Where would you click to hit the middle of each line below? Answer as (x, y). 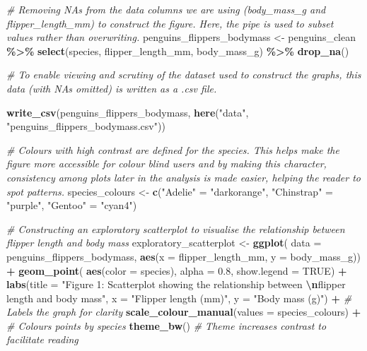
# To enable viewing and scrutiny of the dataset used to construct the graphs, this (184, 75)
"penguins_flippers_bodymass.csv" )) (86, 126)
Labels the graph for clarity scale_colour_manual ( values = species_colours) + (184, 312)
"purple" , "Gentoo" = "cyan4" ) (72, 205)
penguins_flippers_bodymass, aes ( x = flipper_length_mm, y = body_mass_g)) (183, 256)
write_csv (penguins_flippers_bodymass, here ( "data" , (128, 112)
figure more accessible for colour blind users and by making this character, (167, 163)
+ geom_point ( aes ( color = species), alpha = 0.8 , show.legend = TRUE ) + (177, 270)
